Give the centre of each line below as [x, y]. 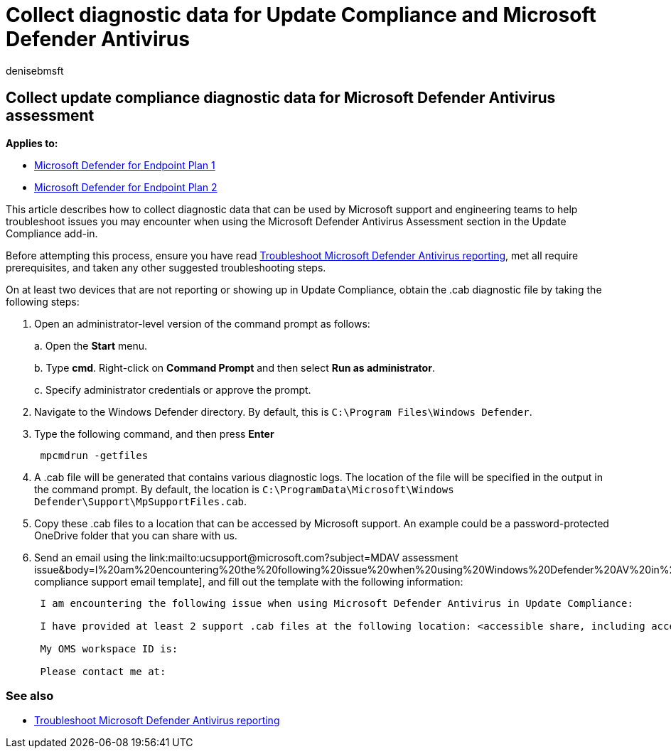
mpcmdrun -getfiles [94, 455]
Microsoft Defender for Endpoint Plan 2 [126, 187]
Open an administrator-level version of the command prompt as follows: [202, 323]
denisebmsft [35, 70]
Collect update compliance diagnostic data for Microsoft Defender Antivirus [281, 98]
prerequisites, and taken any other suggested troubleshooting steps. [166, 267]
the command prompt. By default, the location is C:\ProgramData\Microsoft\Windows [244, 489]
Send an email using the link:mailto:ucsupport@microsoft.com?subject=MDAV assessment [246, 557]
